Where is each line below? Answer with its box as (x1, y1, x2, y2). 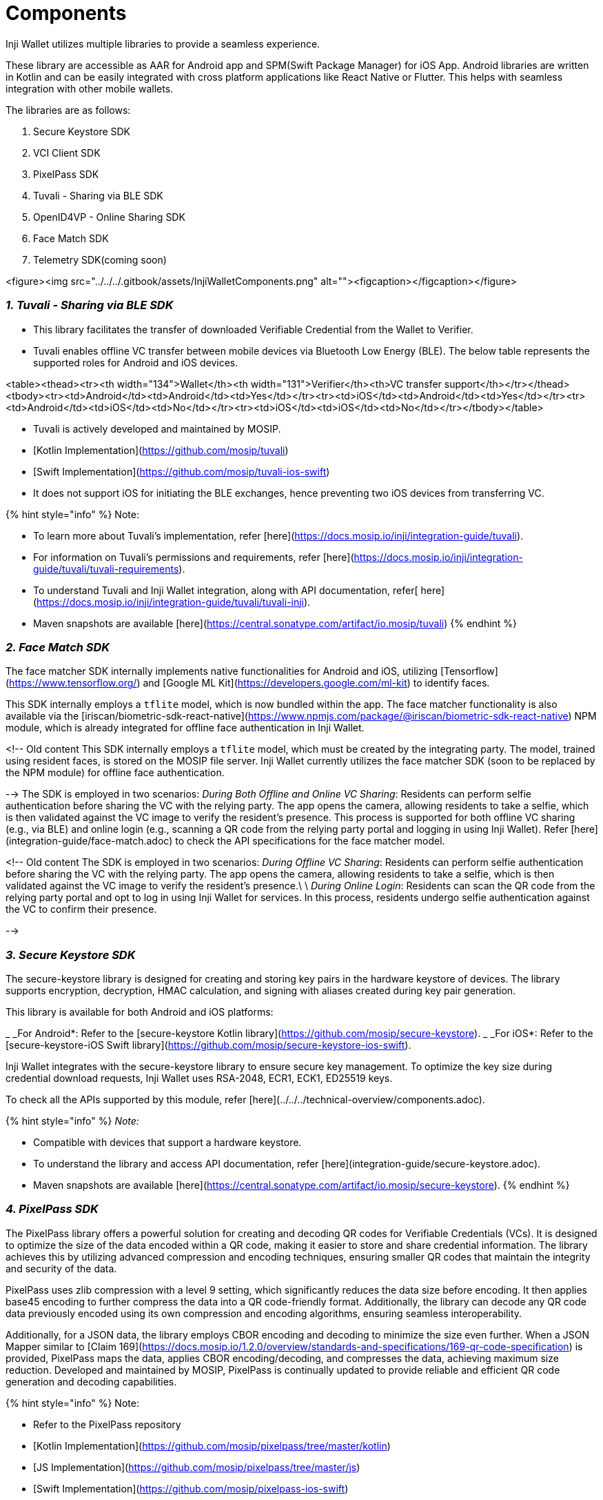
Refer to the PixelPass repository (33, 1418, 181, 1430)
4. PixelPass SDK (6, 1202, 99, 1216)
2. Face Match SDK (6, 640, 110, 654)
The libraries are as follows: (6, 103, 131, 116)
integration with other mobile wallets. (6, 82, 174, 95)
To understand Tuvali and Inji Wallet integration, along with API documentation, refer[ (33, 584, 418, 596)
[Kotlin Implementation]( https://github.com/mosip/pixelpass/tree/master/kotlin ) (33, 1439, 391, 1452)
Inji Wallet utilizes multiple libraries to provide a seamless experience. (6, 37, 320, 50)
